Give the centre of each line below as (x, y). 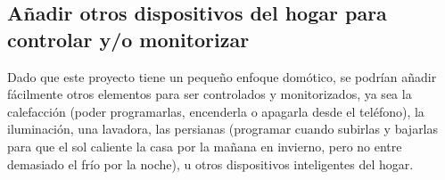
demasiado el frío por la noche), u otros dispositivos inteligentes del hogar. (210, 164)
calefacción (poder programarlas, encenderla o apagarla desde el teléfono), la (216, 111)
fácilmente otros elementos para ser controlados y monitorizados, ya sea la (210, 94)
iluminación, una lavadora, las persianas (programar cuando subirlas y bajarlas (223, 129)
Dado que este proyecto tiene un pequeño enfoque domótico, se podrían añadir (222, 76)
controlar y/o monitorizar (128, 39)
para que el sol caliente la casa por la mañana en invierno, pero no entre (205, 146)
